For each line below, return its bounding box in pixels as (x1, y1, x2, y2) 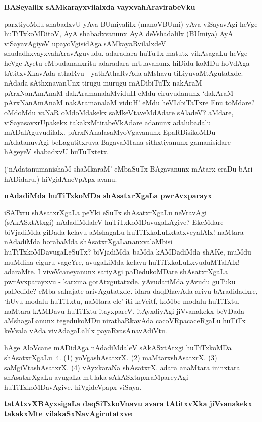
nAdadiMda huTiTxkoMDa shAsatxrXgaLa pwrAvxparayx (4, 190, 212, 201)
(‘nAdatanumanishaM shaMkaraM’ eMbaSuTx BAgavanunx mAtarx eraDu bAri (4, 163, 253, 174)
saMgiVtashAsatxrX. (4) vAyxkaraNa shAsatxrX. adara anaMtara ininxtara (4, 362, 240, 372)
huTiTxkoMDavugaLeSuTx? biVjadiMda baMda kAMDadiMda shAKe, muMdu (4, 246, 251, 257)
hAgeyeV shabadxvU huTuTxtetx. (4, 146, 109, 157)
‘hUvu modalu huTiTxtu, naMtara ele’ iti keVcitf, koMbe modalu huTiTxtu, (4, 296, 240, 306)
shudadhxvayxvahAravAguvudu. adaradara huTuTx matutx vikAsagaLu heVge (4, 48, 248, 58)
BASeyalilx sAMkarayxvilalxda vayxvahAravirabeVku (4, 2, 195, 12)
